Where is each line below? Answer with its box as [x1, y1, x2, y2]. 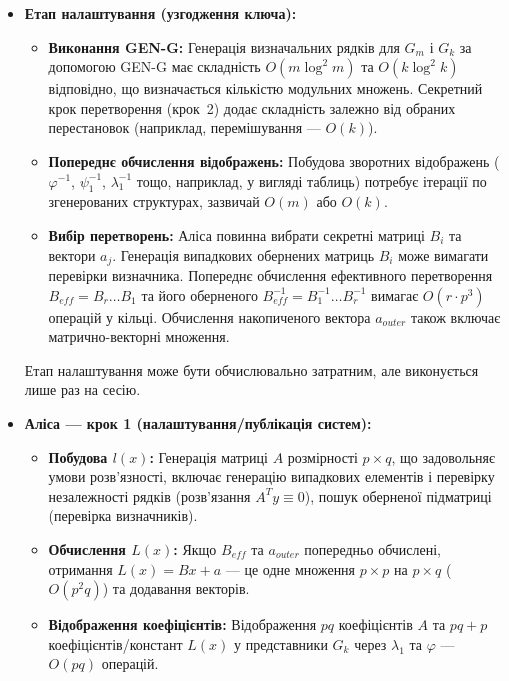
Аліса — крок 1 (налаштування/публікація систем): [24, 412, 372, 433]
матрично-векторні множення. [48, 326, 230, 347]
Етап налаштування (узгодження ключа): [24, 3, 297, 23]
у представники [233, 633, 328, 654]
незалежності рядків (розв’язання [48, 485, 251, 506]
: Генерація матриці [149, 446, 268, 467]
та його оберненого [141, 284, 258, 305]
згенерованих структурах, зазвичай [48, 191, 260, 212]
